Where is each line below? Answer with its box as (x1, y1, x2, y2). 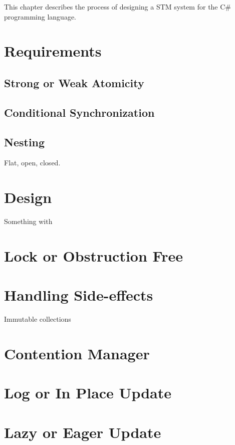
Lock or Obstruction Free (4, 245, 183, 266)
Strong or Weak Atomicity (4, 75, 144, 90)
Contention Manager (4, 343, 150, 363)
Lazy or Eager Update (4, 421, 161, 442)
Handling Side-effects (4, 285, 153, 305)
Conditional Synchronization (4, 104, 155, 120)
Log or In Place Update (4, 382, 171, 403)
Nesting (4, 134, 45, 149)
